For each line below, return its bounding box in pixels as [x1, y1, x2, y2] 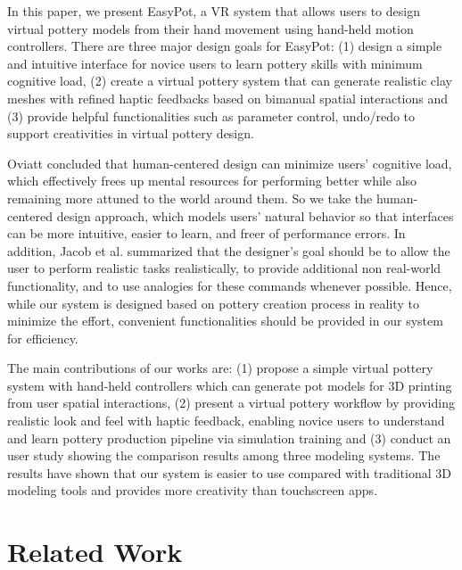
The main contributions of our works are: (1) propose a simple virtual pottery [7, 359, 433, 377]
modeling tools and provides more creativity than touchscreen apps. [7, 481, 378, 500]
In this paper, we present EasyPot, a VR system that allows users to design [7, 2, 420, 20]
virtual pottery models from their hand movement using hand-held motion [7, 19, 414, 37]
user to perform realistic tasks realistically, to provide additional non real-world [7, 259, 441, 277]
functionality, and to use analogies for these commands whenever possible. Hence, [7, 276, 452, 294]
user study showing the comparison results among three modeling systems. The [7, 446, 441, 465]
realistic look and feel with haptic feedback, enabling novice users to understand [7, 411, 445, 430]
